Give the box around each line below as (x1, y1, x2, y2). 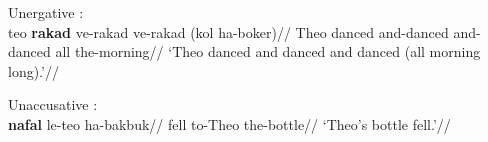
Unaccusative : (8, 94, 98, 115)
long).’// (8, 60, 59, 81)
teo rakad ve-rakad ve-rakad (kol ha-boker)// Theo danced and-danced (8, 21, 449, 42)
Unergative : (8, 2, 84, 22)
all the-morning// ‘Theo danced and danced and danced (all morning (55, 41, 481, 62)
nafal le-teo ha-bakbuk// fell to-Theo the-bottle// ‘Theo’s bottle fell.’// (8, 113, 451, 134)
